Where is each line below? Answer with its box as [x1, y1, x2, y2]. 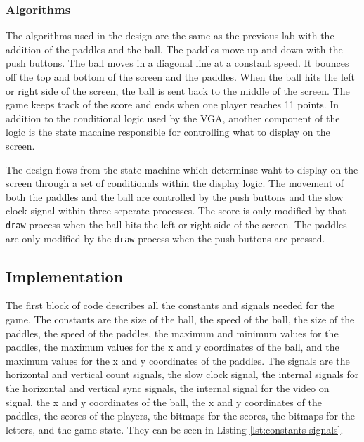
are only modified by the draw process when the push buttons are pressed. [6, 230, 325, 245]
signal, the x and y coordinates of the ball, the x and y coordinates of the [6, 394, 322, 409]
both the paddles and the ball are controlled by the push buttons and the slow [6, 189, 344, 204]
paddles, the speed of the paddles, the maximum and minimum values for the [6, 325, 339, 340]
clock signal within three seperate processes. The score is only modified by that [6, 203, 346, 218]
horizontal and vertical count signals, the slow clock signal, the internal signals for [6, 367, 359, 382]
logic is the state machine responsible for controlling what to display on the [6, 124, 330, 139]
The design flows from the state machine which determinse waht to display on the [6, 162, 358, 176]
